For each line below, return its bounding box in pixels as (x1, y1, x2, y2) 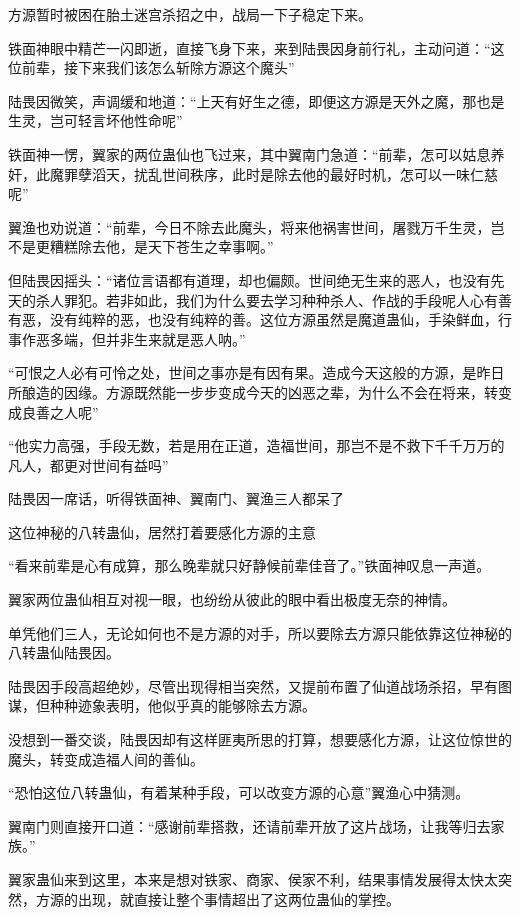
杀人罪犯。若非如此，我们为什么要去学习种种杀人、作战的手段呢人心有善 (35, 289, 512, 310)
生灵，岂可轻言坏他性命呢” (8, 110, 183, 131)
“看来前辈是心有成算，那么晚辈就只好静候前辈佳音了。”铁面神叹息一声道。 (8, 555, 491, 576)
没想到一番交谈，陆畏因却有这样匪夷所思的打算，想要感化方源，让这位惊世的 (8, 729, 512, 750)
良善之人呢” (21, 401, 99, 422)
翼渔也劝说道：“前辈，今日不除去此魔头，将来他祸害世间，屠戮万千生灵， (8, 216, 491, 237)
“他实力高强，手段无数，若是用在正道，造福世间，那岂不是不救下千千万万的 (8, 435, 505, 456)
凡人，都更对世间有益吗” (8, 454, 169, 475)
